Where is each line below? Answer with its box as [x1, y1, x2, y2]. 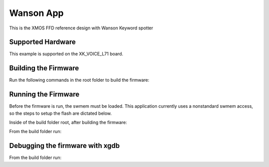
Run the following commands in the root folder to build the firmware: [9, 77, 149, 83]
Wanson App [9, 7, 64, 18]
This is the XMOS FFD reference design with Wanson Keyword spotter [9, 25, 153, 31]
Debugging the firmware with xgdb [9, 142, 120, 150]
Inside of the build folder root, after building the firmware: [9, 120, 127, 126]
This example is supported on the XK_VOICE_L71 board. [9, 51, 124, 57]
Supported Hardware [9, 38, 76, 46]
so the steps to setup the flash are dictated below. [9, 110, 112, 116]
